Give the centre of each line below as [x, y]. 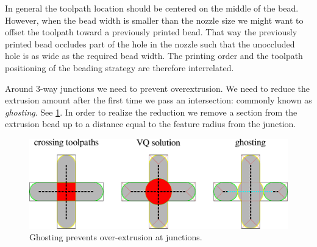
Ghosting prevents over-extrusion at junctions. [116, 237]
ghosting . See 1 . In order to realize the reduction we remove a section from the [151, 112]
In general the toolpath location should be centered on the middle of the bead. [152, 8]
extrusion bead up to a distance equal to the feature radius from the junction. [151, 124]
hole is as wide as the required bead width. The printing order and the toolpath [154, 56]
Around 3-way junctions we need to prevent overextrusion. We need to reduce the [158, 88]
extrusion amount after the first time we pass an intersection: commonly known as [158, 100]
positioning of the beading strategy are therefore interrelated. [119, 67]
